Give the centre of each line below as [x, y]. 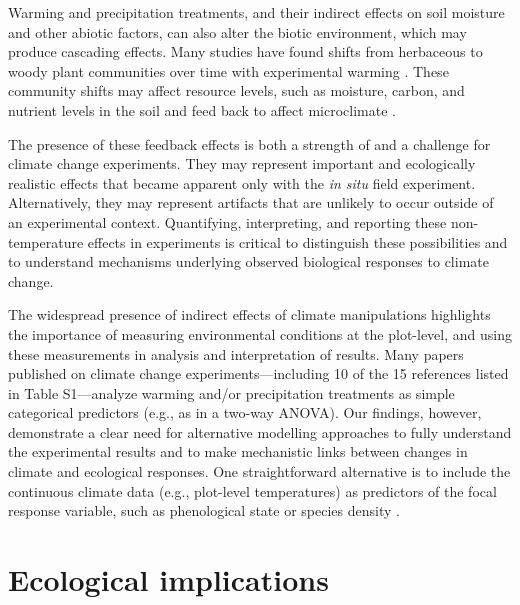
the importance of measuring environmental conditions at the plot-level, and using [260, 333]
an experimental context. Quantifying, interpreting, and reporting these [227, 221]
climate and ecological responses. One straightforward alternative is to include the [259, 471]
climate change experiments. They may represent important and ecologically [242, 163]
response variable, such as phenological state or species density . [204, 510]
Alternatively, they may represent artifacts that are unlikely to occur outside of [251, 202]
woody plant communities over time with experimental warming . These [228, 70]
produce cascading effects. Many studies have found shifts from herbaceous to [245, 51]
